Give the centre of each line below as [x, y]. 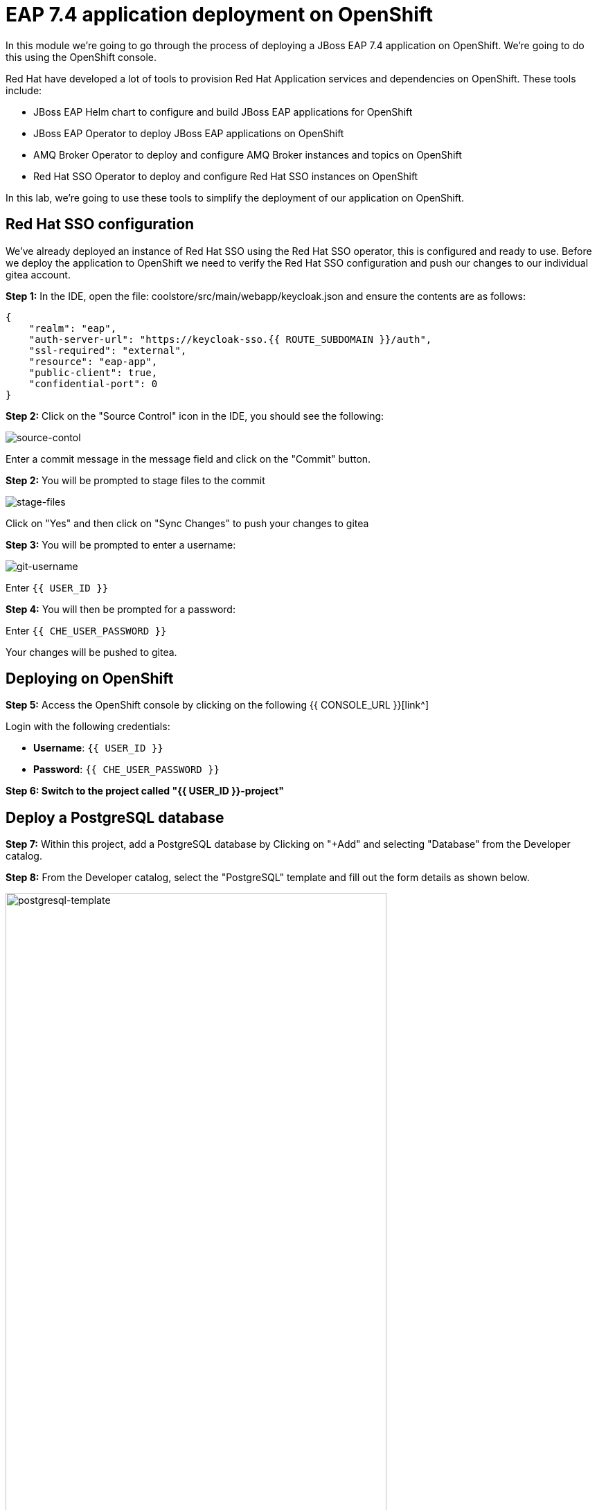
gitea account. [38, 274]
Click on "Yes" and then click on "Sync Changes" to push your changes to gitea [187, 523]
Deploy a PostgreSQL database [115, 817]
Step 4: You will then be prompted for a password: [121, 609]
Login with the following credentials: [88, 727]
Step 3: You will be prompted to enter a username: [121, 544]
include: [24, 90]
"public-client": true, [93, 372]
